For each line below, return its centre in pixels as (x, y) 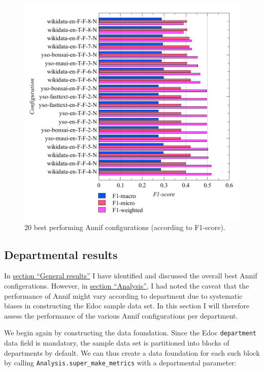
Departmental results (61, 254)
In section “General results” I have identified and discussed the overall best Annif (131, 276)
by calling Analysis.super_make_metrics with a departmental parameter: (120, 363)
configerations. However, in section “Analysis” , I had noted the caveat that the (127, 285)
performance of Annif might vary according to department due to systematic (123, 295)
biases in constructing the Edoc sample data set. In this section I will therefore (127, 306)
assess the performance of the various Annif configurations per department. (121, 315)
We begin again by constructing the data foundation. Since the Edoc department (130, 333)
